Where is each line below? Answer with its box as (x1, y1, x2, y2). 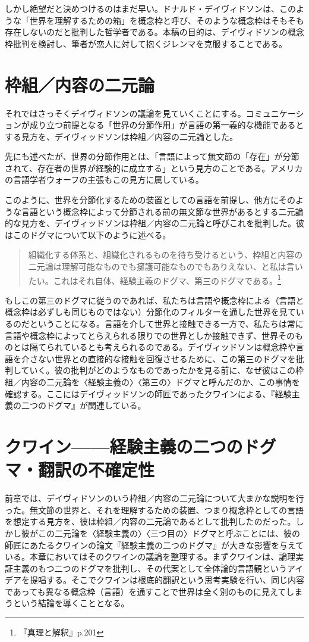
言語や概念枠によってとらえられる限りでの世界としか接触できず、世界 (5, 329, 278, 341)
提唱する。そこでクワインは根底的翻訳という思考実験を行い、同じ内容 (29, 574, 304, 586)
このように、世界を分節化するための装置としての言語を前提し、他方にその (5, 194, 295, 206)
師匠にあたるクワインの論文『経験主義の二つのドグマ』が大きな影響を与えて (5, 538, 304, 551)
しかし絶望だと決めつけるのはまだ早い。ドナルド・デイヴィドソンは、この (5, 2, 296, 14)
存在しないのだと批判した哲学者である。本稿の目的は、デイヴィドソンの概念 (5, 26, 304, 38)
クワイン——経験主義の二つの (5, 434, 243, 458)
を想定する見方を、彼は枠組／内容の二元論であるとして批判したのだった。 (5, 515, 296, 528)
